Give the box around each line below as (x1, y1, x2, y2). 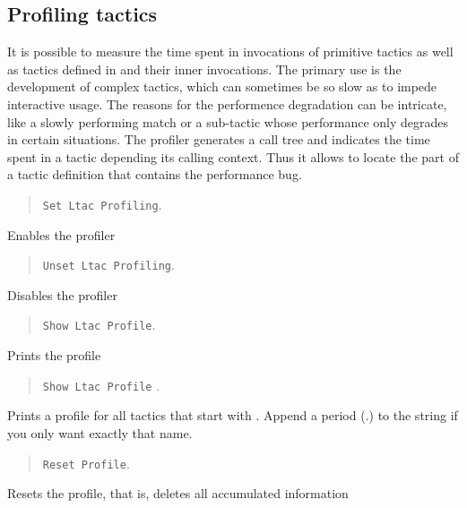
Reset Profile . (42, 453, 130, 472)
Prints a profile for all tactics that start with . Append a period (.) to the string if (7, 406, 458, 425)
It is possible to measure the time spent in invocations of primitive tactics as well (7, 42, 454, 61)
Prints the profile (7, 346, 101, 365)
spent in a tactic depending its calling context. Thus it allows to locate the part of (7, 147, 459, 166)
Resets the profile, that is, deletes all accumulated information (7, 484, 349, 503)
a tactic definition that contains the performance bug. (7, 165, 302, 184)
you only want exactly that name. (7, 423, 193, 442)
